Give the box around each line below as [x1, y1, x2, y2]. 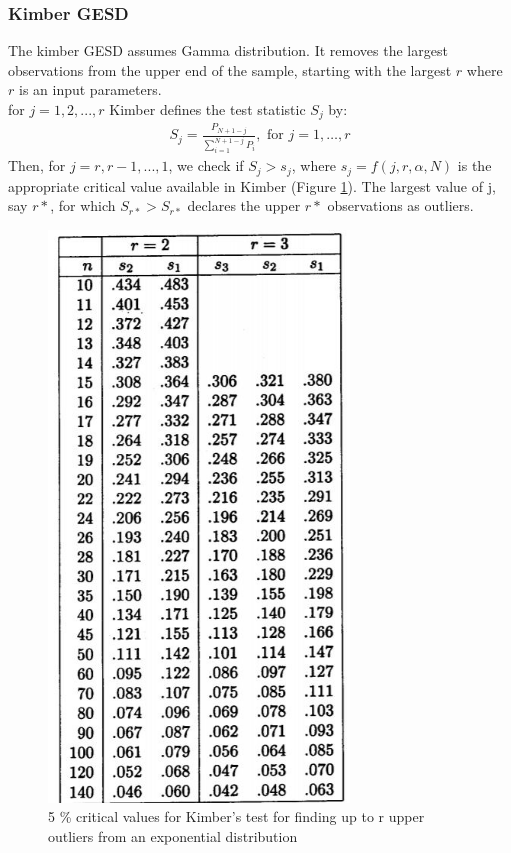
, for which [50, 195, 116, 216]
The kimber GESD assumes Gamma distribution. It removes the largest [8, 40, 448, 61]
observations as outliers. [327, 195, 474, 216]
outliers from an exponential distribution [48, 825, 298, 846]
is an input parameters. [18, 79, 162, 100]
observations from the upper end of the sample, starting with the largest [8, 59, 452, 80]
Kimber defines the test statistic [109, 99, 306, 119]
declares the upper [187, 195, 301, 216]
